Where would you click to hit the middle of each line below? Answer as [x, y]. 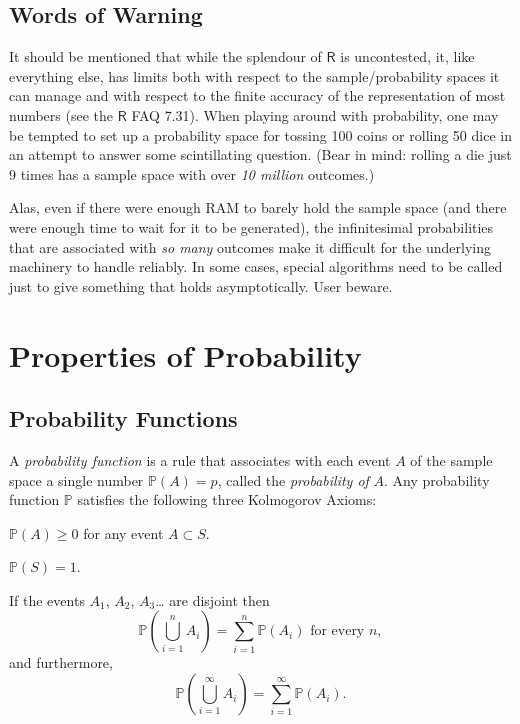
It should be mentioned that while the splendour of [165, 56]
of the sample [451, 459]
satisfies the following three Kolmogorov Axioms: [227, 499]
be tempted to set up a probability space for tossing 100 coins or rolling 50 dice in [260, 134]
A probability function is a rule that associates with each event [200, 459]
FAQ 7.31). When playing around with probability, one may [315, 114]
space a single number [76, 479]
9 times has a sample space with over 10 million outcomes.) [192, 173]
